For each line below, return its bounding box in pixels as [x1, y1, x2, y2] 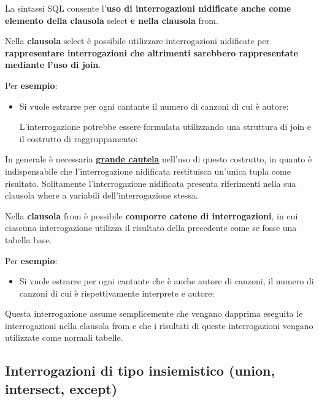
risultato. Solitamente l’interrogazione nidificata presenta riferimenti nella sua [5, 176, 296, 189]
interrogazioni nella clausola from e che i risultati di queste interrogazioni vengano [5, 319, 313, 332]
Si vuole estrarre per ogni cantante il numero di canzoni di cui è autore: [19, 99, 289, 112]
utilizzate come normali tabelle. [5, 331, 123, 344]
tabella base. [5, 233, 52, 246]
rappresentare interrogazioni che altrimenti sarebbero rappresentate [5, 46, 299, 59]
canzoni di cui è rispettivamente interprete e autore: [19, 286, 215, 299]
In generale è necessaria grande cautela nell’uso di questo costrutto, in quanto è [5, 153, 312, 165]
